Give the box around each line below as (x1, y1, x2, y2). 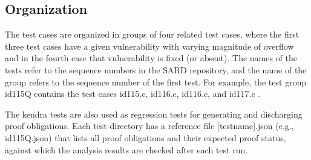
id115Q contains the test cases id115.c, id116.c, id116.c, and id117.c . (5, 87, 261, 100)
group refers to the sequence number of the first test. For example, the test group (5, 75, 307, 88)
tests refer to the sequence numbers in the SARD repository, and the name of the (5, 63, 307, 76)
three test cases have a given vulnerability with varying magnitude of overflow (5, 39, 294, 52)
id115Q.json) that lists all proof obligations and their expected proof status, (5, 131, 286, 144)
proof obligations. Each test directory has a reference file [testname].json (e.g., (5, 119, 294, 132)
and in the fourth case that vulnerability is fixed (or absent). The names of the (5, 52, 298, 64)
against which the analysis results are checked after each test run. (5, 143, 248, 156)
